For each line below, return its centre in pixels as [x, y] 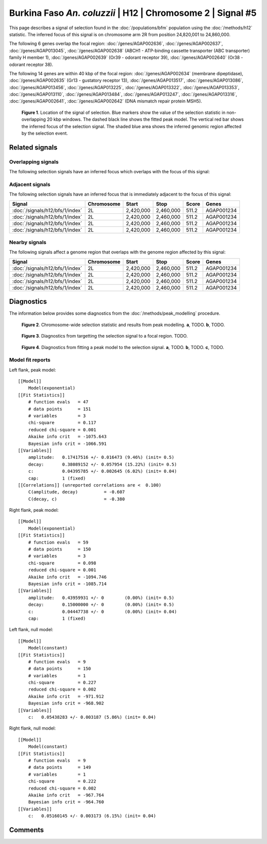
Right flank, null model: [33, 728]
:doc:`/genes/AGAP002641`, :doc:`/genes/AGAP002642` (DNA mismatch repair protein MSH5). [106, 101]
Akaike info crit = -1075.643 [67, 437]
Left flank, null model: [31, 630]
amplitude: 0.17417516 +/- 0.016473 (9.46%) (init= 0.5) [101, 457]
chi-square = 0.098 [62, 563]
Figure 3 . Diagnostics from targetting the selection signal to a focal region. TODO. [105, 336]
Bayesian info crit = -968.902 [66, 703]
